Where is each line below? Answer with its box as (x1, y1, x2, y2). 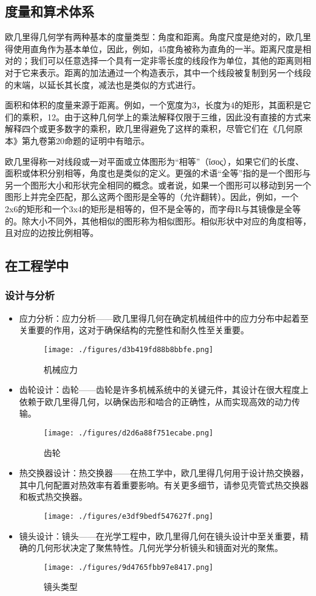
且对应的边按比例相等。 (5, 226, 98, 239)
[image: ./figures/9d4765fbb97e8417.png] (43, 563, 213, 572)
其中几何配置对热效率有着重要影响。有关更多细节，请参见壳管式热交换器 (19, 478, 309, 491)
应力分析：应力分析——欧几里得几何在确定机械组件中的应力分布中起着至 (19, 311, 309, 324)
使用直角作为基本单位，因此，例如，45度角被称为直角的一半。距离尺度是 (13, 42, 303, 55)
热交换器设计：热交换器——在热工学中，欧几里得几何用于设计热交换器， (19, 466, 309, 479)
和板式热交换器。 (19, 490, 88, 503)
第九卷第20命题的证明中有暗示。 (21, 134, 149, 147)
